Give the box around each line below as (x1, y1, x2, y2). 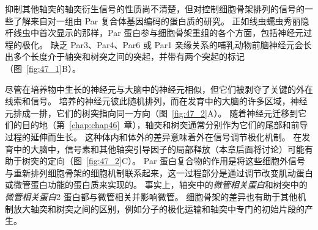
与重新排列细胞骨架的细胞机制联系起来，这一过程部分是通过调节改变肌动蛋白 (5, 166, 313, 179)
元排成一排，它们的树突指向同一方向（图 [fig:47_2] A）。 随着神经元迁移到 (5, 106, 298, 119)
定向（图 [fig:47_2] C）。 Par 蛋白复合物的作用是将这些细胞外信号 (47, 154, 306, 167)
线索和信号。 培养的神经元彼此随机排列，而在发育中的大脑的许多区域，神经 (5, 95, 308, 107)
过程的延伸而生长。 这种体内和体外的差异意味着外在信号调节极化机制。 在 (5, 130, 302, 143)
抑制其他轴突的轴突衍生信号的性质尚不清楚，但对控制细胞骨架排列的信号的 (5, 2, 305, 15)
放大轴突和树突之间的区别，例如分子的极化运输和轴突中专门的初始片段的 (13, 202, 305, 215)
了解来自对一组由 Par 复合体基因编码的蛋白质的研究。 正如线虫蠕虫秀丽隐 (13, 14, 309, 27)
